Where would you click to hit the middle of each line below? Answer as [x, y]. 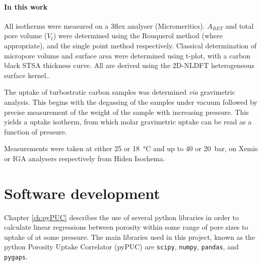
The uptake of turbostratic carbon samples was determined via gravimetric [120, 92]
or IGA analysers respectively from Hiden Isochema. [85, 158]
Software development [82, 193]
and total [240, 25]
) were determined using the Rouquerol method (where [138, 36]
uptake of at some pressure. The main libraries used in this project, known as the [130, 237]
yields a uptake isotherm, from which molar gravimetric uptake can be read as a [128, 122]
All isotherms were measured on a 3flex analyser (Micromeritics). [105, 25]
